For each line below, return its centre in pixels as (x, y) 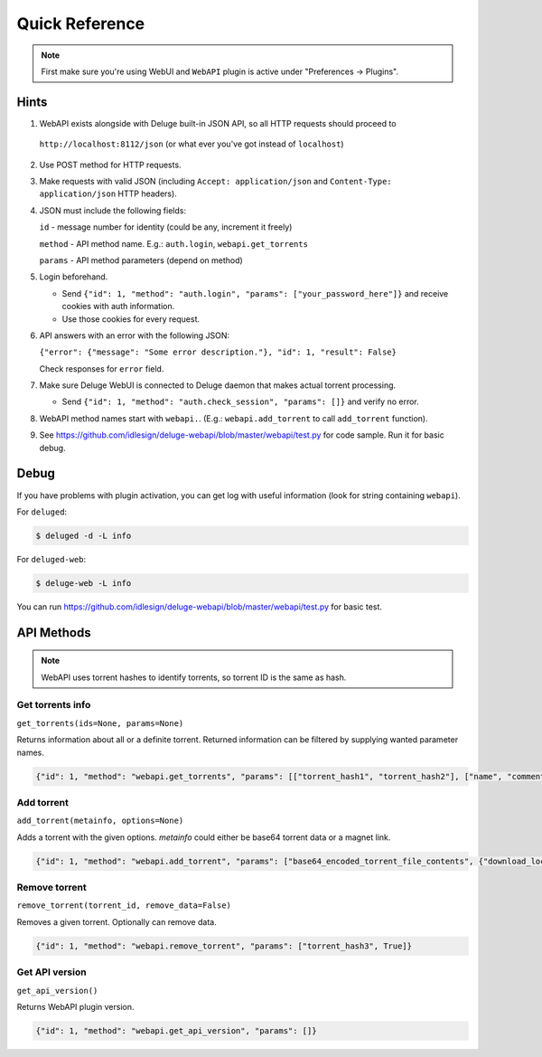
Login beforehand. (74, 277)
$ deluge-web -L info (84, 583)
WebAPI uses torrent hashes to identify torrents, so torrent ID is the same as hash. (194, 677)
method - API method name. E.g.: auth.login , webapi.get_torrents (174, 243)
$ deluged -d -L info (84, 535)
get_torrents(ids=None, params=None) (100, 723)
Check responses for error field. (102, 368)
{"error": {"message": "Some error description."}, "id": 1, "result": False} (218, 352)
